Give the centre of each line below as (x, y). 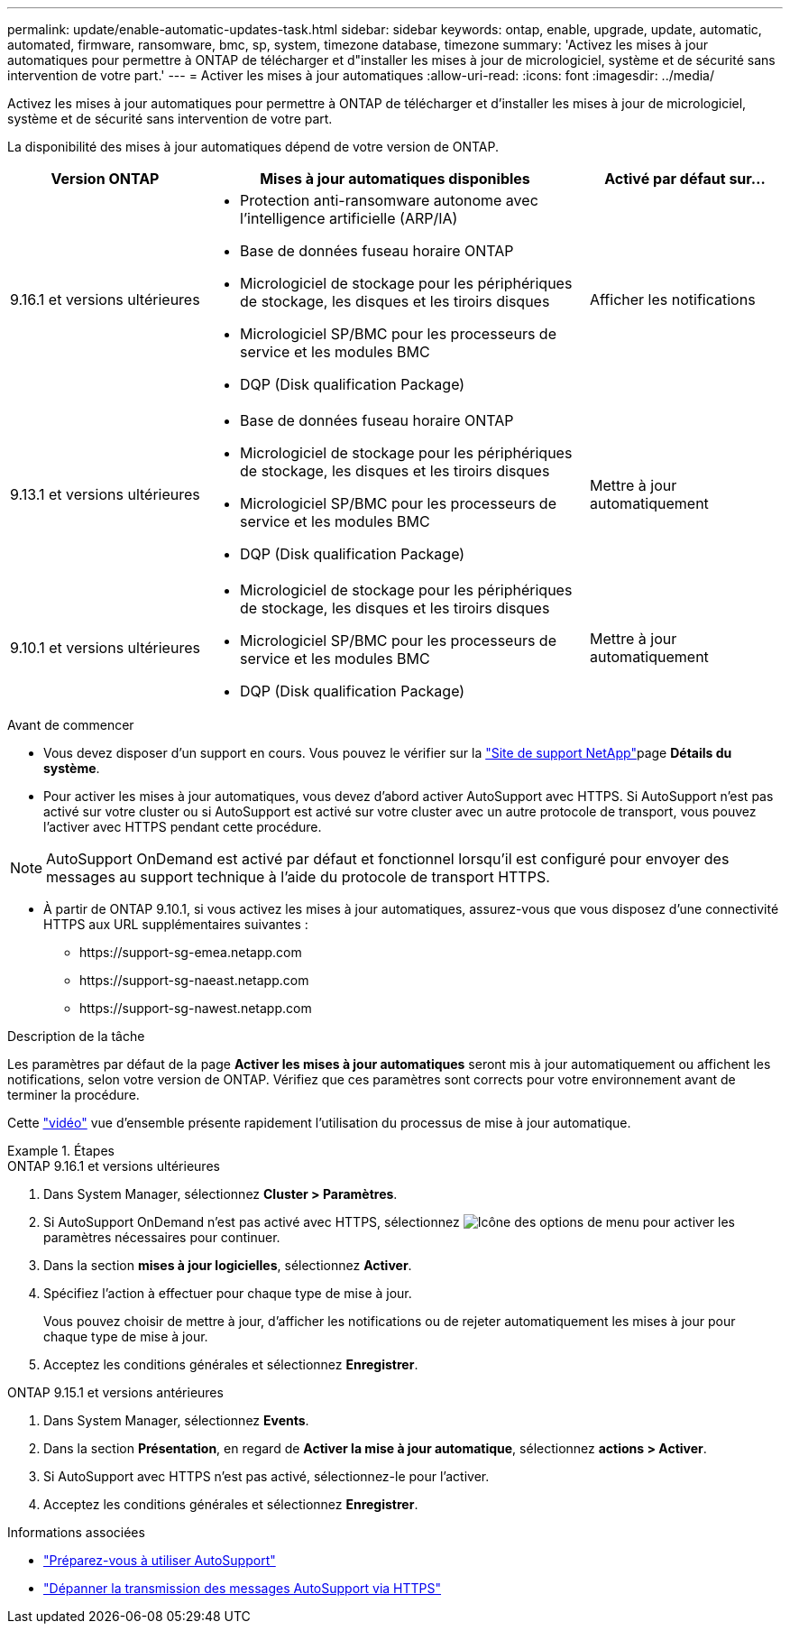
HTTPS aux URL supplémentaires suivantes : (176, 924)
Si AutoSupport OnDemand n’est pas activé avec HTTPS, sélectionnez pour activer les (389, 1222)
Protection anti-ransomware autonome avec (389, 200)
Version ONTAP (105, 179)
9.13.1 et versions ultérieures (105, 494)
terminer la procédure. (73, 1095)
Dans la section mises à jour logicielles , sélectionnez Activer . (228, 1265)
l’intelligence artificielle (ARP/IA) (349, 218)
